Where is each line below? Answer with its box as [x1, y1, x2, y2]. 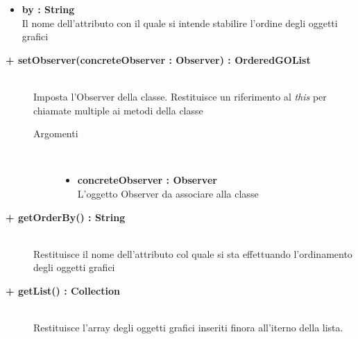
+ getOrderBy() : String [6, 209, 126, 224]
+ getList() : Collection [6, 283, 120, 297]
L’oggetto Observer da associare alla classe [77, 186, 259, 200]
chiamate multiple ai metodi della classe [33, 103, 203, 117]
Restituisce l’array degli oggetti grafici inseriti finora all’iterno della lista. [33, 320, 343, 335]
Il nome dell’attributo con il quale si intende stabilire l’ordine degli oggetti [22, 15, 338, 30]
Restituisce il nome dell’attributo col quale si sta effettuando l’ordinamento [33, 246, 352, 261]
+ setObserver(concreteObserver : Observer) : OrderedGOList [6, 52, 311, 67]
